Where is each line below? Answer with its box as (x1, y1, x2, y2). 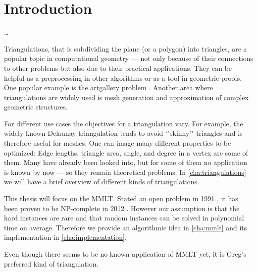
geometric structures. (4, 102, 68, 112)
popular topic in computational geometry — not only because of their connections (4, 53, 254, 63)
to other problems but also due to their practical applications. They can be (4, 62, 232, 73)
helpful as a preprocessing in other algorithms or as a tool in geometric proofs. (4, 72, 242, 83)
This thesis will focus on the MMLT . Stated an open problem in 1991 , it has (4, 193, 238, 204)
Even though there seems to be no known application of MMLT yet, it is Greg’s (4, 249, 246, 259)
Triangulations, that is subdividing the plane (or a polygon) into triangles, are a (4, 43, 247, 54)
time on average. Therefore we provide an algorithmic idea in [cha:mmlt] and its (4, 222, 247, 232)
